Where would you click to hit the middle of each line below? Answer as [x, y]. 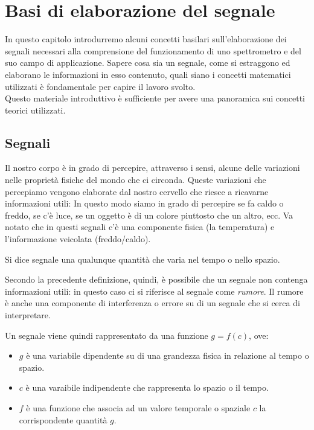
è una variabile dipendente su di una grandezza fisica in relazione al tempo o [168, 355]
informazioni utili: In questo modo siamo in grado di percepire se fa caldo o [144, 203]
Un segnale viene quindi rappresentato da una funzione [107, 335]
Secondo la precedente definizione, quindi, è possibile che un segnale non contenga [156, 279]
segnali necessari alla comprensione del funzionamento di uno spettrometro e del [153, 50]
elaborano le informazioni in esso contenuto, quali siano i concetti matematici [148, 74]
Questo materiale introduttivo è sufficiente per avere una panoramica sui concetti [155, 98]
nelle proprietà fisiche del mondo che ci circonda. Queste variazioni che [136, 180]
